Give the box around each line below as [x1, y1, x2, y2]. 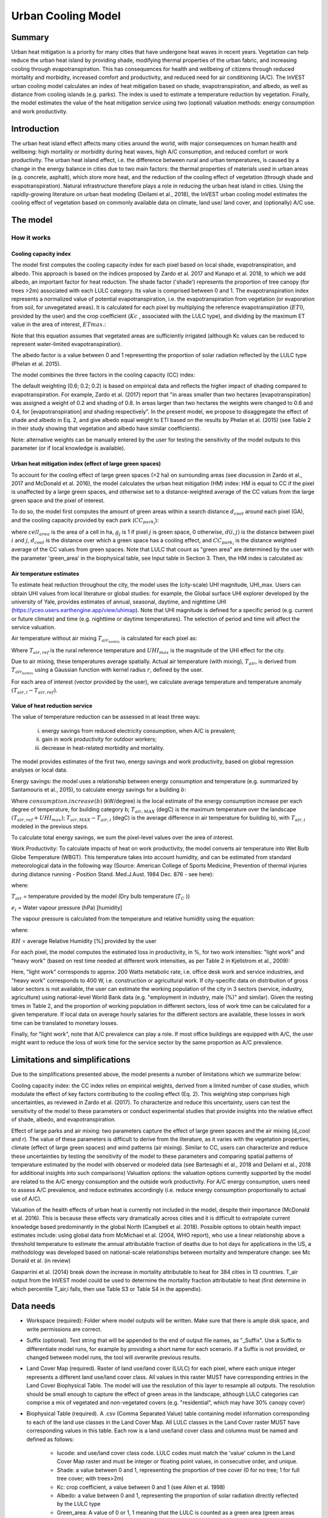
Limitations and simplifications [11, 1055, 131, 1065]
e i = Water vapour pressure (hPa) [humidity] [11, 904, 123, 913]
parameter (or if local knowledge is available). [11, 444, 126, 452]
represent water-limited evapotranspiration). [11, 340, 122, 347]
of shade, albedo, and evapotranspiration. [11, 1116, 116, 1123]
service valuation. [11, 624, 56, 631]
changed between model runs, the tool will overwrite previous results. [26, 1354, 202, 1361]
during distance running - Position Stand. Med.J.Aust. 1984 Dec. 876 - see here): [11, 870, 214, 877]
